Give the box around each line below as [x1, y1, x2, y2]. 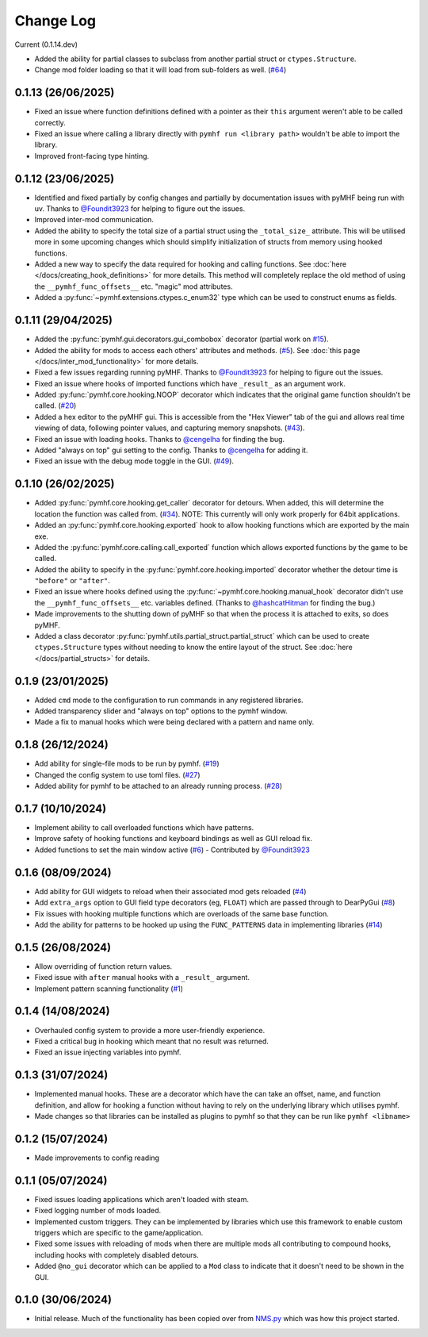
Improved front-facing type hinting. [34, 151, 150, 160]
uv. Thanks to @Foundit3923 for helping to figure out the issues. [34, 204, 246, 213]
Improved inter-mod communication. [34, 215, 155, 225]
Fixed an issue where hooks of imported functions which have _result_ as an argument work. [34, 378, 346, 388]
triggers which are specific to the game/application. [34, 1228, 204, 1237]
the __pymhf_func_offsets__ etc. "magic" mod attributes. [34, 282, 233, 291]
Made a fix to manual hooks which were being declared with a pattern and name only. [34, 717, 315, 727]
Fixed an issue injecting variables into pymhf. [34, 1047, 182, 1057]
